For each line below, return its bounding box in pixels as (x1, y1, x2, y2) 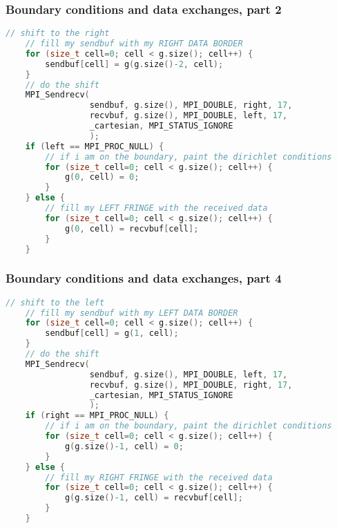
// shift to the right (6, 28, 110, 39)
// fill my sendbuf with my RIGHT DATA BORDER (25, 39, 243, 49)
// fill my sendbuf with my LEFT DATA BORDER (25, 308, 238, 318)
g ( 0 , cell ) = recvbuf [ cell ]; (64, 223, 199, 234)
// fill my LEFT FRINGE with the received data (45, 203, 268, 214)
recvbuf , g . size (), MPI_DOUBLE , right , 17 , (89, 379, 293, 390)
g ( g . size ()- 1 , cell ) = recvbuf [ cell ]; (64, 493, 243, 503)
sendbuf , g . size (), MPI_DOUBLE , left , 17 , (89, 369, 288, 379)
